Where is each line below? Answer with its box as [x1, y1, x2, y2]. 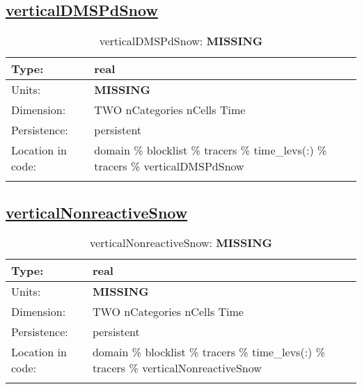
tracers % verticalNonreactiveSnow [92, 360, 262, 376]
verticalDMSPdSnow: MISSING [99, 33, 263, 49]
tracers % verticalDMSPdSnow [94, 158, 244, 175]
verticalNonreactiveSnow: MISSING [89, 235, 273, 251]
